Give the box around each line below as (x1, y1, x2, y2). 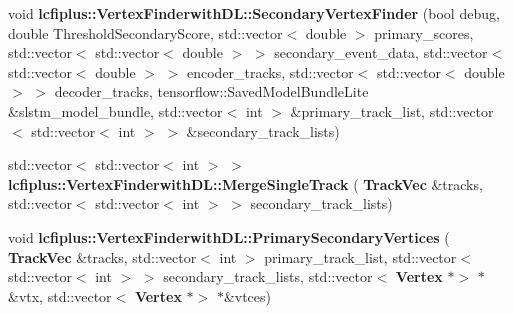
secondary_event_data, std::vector (274, 42, 488, 63)
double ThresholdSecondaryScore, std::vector (8, 22, 283, 43)
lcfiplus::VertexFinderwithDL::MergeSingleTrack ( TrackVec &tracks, (8, 173, 483, 194)
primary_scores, (374, 22, 474, 43)
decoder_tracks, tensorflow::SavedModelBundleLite (54, 81, 369, 102)
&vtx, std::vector (8, 285, 112, 306)
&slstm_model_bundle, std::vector (8, 100, 223, 121)
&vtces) (223, 285, 272, 306)
